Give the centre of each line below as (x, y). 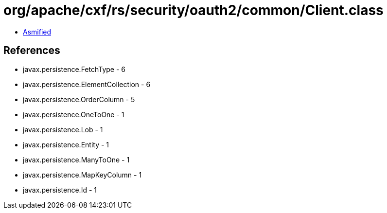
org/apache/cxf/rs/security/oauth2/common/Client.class (193, 10)
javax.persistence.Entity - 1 (66, 144)
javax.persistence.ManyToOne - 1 (76, 160)
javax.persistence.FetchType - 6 (74, 69)
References (32, 51)
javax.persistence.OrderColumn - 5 (79, 99)
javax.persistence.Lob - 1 (63, 129)
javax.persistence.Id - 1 (60, 190)
